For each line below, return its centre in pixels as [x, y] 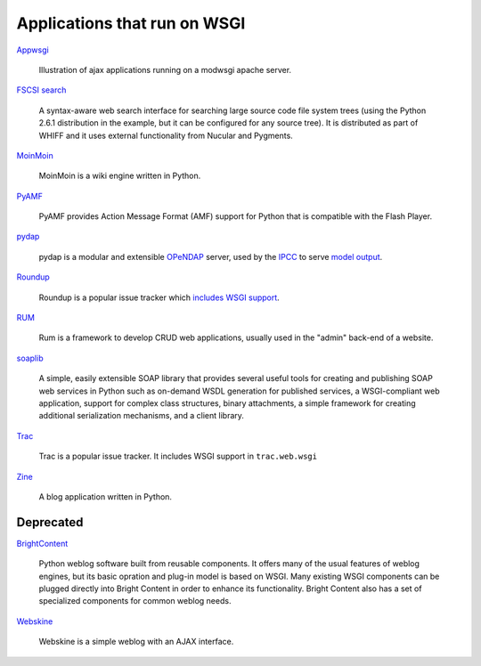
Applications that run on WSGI [131, 23]
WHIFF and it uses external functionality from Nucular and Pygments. [166, 135]
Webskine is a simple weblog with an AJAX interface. [136, 642]
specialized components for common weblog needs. [135, 601]
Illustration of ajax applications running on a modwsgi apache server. [165, 69]
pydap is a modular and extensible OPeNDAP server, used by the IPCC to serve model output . [211, 256]
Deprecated [50, 522]
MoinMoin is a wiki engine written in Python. [120, 176]
